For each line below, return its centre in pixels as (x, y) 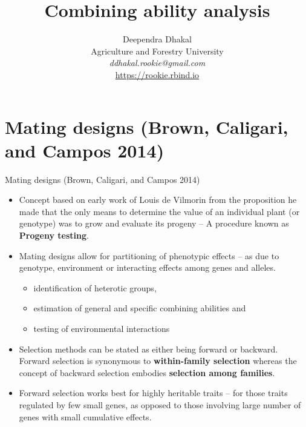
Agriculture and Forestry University (157, 51)
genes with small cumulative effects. (85, 416)
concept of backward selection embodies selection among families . (147, 372)
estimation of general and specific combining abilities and (140, 308)
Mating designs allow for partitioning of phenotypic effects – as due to (149, 255)
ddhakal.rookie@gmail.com (157, 63)
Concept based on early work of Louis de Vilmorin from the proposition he (158, 200)
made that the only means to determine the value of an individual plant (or (159, 211)
